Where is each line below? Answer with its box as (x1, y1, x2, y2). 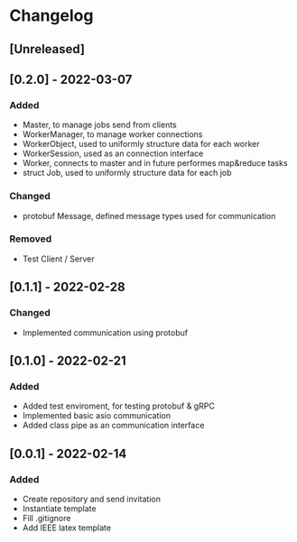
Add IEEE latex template (22, 522, 111, 533)
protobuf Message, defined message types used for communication (22, 210, 276, 221)
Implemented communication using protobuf (22, 326, 188, 338)
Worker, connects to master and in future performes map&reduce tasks (22, 158, 288, 169)
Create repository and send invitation (22, 493, 161, 504)
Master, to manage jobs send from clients (22, 119, 178, 131)
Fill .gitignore (22, 512, 71, 523)
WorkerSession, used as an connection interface (22, 148, 204, 159)
